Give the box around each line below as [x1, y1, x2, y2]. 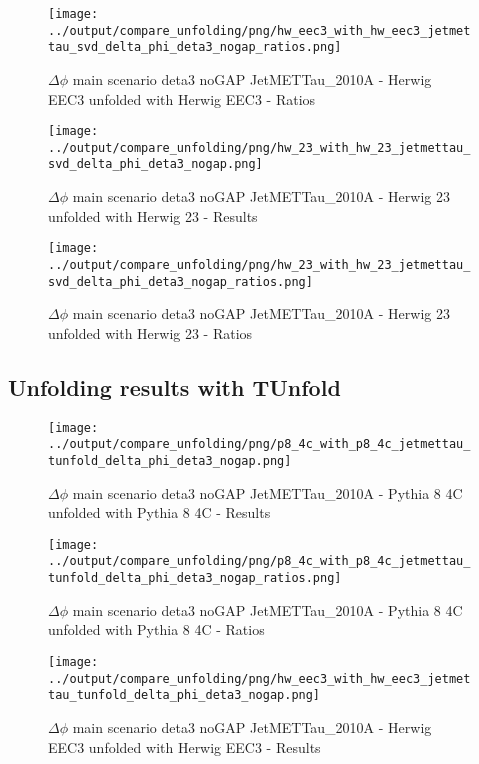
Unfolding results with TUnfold [8, 371, 341, 402]
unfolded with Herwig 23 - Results [48, 205, 258, 226]
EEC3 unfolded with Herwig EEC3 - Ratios [48, 88, 316, 109]
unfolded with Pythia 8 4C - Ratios [48, 619, 265, 640]
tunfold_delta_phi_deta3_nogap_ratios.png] [48, 571, 342, 586]
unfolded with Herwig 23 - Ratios [48, 322, 253, 343]
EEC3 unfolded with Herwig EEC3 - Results [48, 736, 321, 757]
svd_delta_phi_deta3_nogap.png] [48, 157, 263, 172]
